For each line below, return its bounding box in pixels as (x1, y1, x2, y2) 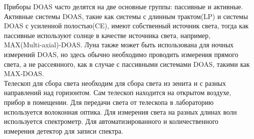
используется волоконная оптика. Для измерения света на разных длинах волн (4, 106, 237, 117)
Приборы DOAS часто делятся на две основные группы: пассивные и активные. (4, 1, 243, 11)
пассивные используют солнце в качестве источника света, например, (4, 30, 211, 40)
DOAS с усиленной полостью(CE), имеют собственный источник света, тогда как (4, 20, 249, 31)
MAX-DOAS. (4, 68, 44, 79)
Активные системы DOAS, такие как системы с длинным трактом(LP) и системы (4, 11, 248, 21)
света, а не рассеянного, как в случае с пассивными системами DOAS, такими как (4, 59, 250, 69)
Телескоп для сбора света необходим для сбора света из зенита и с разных (4, 78, 226, 88)
